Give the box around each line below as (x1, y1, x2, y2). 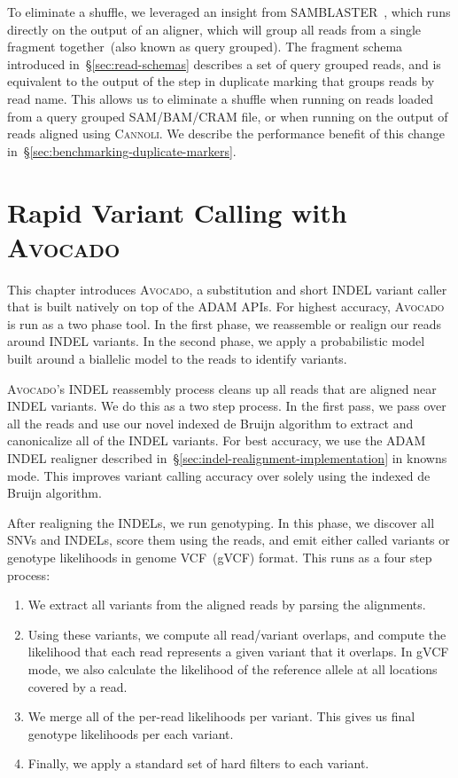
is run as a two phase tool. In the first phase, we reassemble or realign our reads (7, 314, 442, 333)
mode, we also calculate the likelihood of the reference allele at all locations (27, 659, 438, 678)
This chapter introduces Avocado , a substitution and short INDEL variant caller (7, 279, 447, 298)
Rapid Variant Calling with (7, 193, 347, 230)
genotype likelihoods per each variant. (27, 724, 234, 743)
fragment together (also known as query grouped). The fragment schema (7, 37, 403, 56)
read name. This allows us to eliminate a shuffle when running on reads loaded (7, 89, 434, 107)
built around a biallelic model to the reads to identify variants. (7, 350, 347, 368)
